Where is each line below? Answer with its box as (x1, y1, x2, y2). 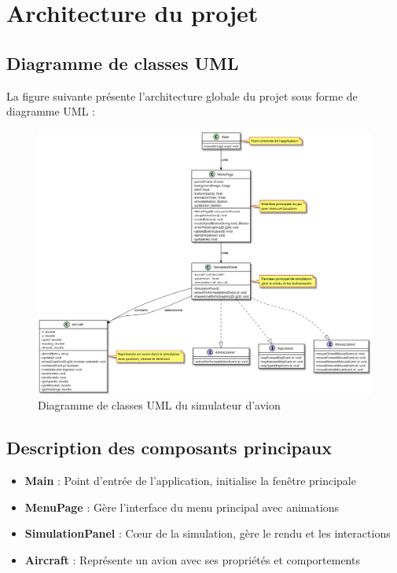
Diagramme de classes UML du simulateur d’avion (38, 397, 281, 413)
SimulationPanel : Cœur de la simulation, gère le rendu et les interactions (24, 525, 391, 542)
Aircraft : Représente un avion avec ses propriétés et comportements (24, 551, 360, 567)
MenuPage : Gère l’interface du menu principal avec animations (24, 498, 340, 515)
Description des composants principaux (6, 435, 332, 460)
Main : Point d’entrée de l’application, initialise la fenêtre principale (24, 472, 356, 488)
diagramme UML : (6, 103, 96, 119)
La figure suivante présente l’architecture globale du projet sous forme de (6, 87, 358, 104)
